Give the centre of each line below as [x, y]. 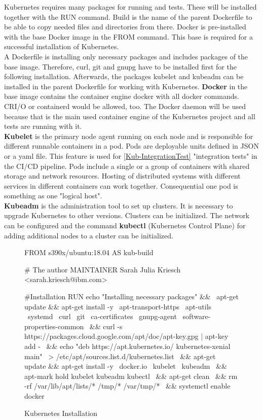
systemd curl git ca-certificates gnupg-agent [102, 316]
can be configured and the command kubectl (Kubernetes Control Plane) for [125, 225]
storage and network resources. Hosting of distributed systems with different [122, 176]
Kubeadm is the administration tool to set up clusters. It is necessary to [119, 205]
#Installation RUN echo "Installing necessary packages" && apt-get [131, 296]
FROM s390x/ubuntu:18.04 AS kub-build [89, 252]
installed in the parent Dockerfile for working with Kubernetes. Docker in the [126, 86]
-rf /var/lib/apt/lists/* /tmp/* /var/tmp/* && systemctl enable [127, 386]
